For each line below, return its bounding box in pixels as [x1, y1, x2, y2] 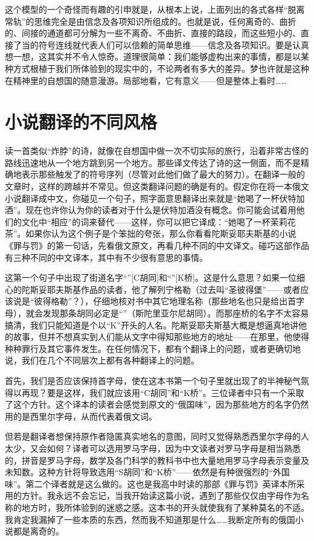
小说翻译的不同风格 [5, 109, 158, 134]
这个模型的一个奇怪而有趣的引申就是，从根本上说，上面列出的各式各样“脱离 [5, 3, 305, 15]
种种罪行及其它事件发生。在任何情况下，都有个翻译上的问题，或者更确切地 [5, 342, 301, 354]
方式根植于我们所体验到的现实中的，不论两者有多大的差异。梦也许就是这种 [13, 62, 309, 74]
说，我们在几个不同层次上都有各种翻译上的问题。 [5, 354, 199, 367]
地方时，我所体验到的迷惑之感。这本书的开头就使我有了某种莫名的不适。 [21, 501, 309, 513]
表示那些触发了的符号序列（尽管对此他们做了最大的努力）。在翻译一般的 [21, 168, 305, 181]
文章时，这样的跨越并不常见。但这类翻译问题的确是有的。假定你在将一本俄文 [5, 180, 309, 193]
